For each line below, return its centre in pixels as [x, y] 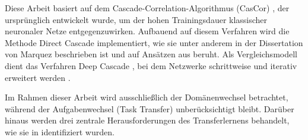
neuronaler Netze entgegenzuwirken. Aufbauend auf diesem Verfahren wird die [147, 31]
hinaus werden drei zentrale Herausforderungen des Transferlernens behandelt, [147, 120]
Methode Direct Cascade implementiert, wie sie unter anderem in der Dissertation [154, 42]
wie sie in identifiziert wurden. [60, 131]
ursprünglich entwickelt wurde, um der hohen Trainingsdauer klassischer [136, 19]
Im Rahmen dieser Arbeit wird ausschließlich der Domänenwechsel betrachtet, [147, 97]
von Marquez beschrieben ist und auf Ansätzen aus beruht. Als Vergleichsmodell [151, 54]
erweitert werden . [38, 77]
